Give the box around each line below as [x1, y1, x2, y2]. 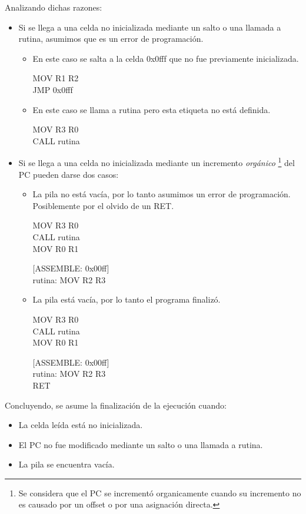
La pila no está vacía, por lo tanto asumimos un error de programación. [32, 188, 291, 200]
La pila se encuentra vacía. [18, 458, 115, 470]
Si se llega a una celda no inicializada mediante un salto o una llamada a [18, 21, 281, 33]
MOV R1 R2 [32, 72, 79, 84]
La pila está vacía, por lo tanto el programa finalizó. [32, 293, 221, 306]
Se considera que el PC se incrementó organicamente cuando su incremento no [18, 486, 301, 499]
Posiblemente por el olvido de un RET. [32, 199, 174, 211]
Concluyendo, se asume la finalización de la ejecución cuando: [5, 399, 227, 411]
